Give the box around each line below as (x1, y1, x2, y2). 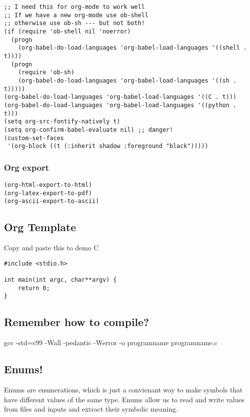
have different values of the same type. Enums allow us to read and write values (4, 394, 245, 404)
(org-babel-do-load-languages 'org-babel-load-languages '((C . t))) (4, 93, 237, 101)
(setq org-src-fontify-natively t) (4, 118, 121, 125)
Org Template (4, 219, 76, 235)
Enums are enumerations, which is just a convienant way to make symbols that (4, 385, 243, 395)
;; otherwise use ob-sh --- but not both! (4, 20, 145, 27)
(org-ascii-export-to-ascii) (4, 198, 99, 205)
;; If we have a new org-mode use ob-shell (4, 11, 149, 19)
